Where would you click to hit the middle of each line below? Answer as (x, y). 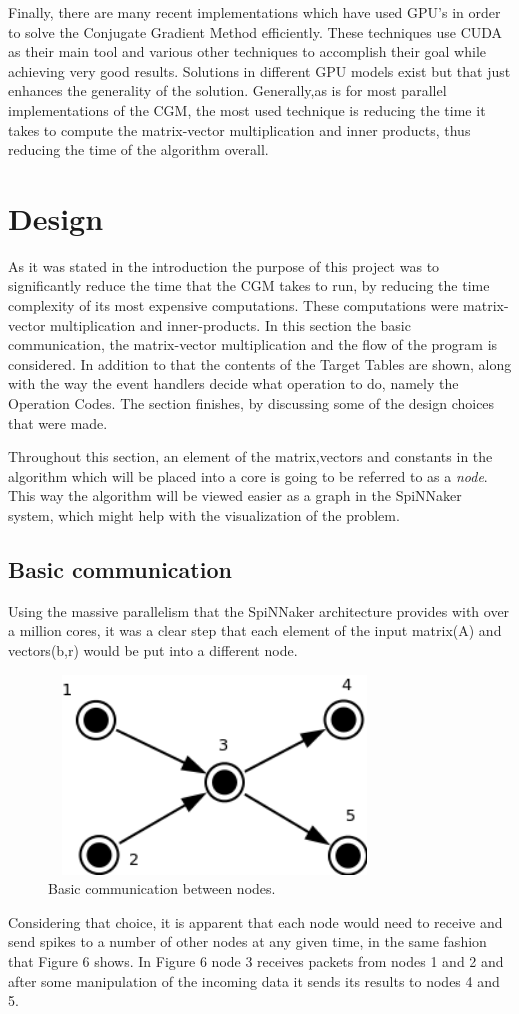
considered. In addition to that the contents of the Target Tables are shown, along (260, 363)
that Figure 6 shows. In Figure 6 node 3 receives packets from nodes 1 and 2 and (256, 960)
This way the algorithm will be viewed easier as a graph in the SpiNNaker (235, 495)
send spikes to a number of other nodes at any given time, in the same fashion (247, 941)
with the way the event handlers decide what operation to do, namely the (233, 383)
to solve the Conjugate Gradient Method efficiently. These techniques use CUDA (255, 31)
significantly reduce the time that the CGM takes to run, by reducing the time (249, 285)
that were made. (58, 422)
